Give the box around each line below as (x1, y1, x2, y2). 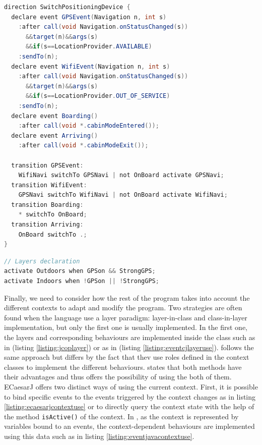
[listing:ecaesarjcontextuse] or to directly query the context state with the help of (4, 401, 254, 412)
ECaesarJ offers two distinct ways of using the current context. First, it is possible (4, 381, 258, 392)
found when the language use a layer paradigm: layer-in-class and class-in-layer (4, 312, 247, 322)
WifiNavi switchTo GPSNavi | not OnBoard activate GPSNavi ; (18, 172, 224, 179)
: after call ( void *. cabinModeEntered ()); (18, 122, 159, 130)
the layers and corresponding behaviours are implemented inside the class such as (4, 332, 255, 342)
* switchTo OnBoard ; (18, 211, 87, 218)
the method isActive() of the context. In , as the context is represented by (4, 411, 239, 421)
